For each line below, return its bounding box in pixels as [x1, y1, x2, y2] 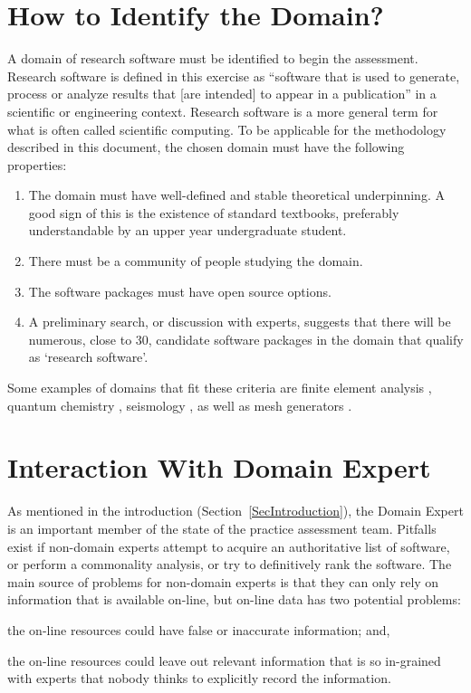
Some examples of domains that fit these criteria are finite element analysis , [7, 378, 432, 397]
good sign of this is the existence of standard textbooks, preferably [28, 203, 399, 222]
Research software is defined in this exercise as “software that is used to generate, [7, 66, 460, 85]
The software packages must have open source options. [28, 281, 332, 300]
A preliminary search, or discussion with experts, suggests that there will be [28, 312, 451, 331]
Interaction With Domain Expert [7, 449, 431, 486]
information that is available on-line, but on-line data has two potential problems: [7, 590, 461, 609]
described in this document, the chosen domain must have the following [7, 138, 405, 157]
